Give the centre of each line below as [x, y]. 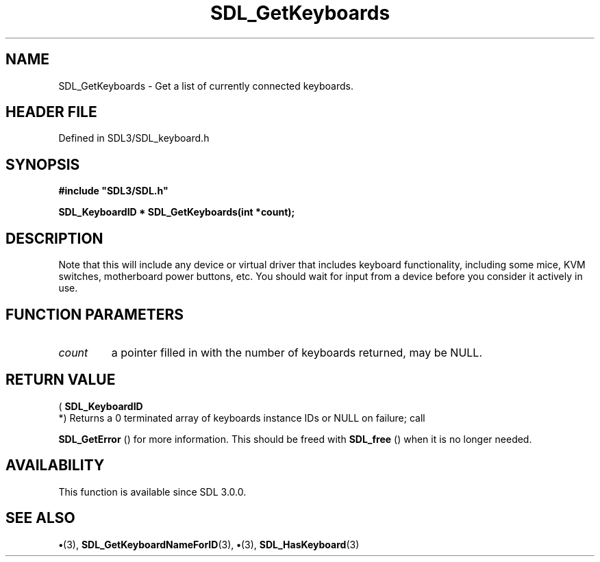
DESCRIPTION [54, 238]
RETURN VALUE [61, 380]
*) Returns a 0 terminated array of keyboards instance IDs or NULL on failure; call [242, 418]
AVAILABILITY [55, 465]
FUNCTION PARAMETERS [95, 314]
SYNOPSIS [43, 164]
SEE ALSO [40, 518]
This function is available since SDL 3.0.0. [152, 491]
